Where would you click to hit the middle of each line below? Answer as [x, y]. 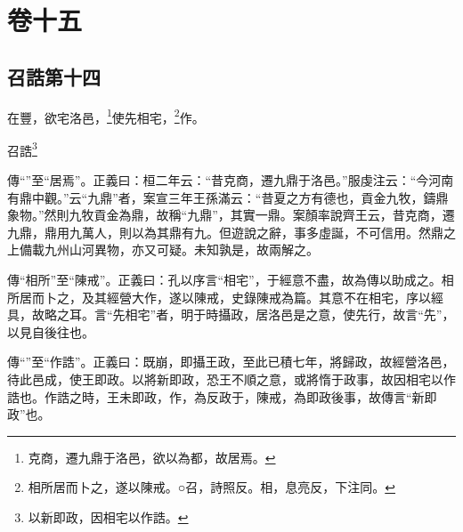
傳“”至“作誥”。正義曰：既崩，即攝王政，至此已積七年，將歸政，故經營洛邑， [231, 362]
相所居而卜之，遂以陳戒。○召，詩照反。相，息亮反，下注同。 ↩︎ [211, 487]
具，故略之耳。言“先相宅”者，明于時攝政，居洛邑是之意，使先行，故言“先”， [231, 314]
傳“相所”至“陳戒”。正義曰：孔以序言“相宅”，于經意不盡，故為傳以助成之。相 [231, 280]
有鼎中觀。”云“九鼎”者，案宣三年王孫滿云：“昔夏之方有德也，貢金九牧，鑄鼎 [228, 197]
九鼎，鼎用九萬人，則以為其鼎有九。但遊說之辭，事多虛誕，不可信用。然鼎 [225, 232]
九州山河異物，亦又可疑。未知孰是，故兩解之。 [181, 250]
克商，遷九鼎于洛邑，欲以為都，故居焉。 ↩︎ [152, 457]
